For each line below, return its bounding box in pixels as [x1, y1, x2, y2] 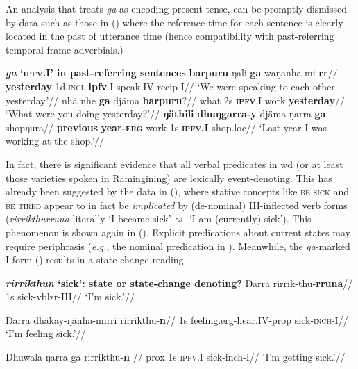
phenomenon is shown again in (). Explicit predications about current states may [6, 224, 350, 239]
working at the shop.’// [6, 133, 105, 148]
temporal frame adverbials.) [6, 42, 123, 56]
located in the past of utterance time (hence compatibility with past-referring [6, 28, 334, 43]
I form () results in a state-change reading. [6, 252, 187, 267]
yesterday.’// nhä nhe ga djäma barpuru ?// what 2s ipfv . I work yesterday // [6, 92, 345, 107]
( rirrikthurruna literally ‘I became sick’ [6, 211, 171, 226]
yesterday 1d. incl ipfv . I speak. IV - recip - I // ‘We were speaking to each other [6, 79, 335, 93]
